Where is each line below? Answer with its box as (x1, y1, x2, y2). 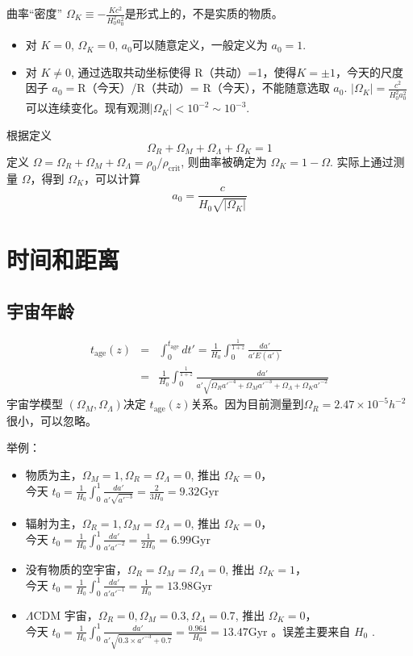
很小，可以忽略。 (6, 412, 97, 428)
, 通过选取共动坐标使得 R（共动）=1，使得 (71, 63, 297, 80)
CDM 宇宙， (33, 606, 98, 623)
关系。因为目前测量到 (190, 395, 304, 412)
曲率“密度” (6, 5, 63, 21)
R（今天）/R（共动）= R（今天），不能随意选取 (77, 79, 330, 96)
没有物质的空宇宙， (25, 560, 127, 577)
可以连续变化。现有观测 (25, 99, 150, 116)
